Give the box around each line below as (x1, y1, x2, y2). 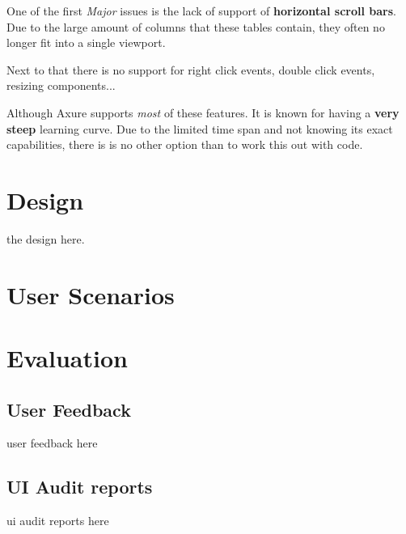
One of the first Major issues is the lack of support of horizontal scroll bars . (6, 2, 396, 19)
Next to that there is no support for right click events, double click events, (6, 61, 375, 78)
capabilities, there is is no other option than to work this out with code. (6, 136, 363, 153)
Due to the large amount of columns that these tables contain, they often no (6, 18, 385, 35)
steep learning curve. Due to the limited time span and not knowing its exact (6, 120, 393, 137)
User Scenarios (6, 278, 175, 311)
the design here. (6, 230, 85, 247)
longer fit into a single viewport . (6, 34, 166, 51)
